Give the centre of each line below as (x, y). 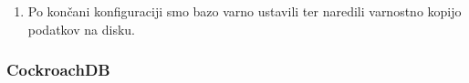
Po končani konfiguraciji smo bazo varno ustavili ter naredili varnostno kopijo (245, 11)
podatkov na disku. (81, 29)
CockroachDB (58, 70)
